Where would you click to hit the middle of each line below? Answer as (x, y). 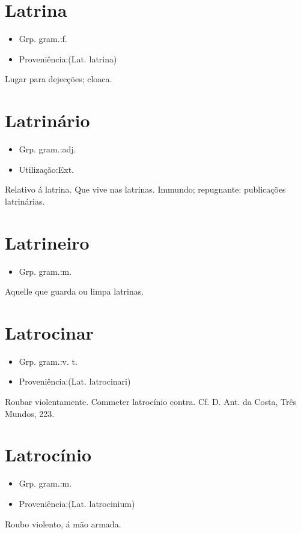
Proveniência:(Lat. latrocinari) (75, 381)
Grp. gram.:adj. (47, 149)
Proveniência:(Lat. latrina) (68, 58)
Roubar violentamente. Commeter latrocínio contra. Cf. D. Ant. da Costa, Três (151, 402)
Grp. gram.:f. (43, 39)
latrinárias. (25, 201)
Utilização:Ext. (47, 169)
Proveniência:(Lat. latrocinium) (77, 503)
